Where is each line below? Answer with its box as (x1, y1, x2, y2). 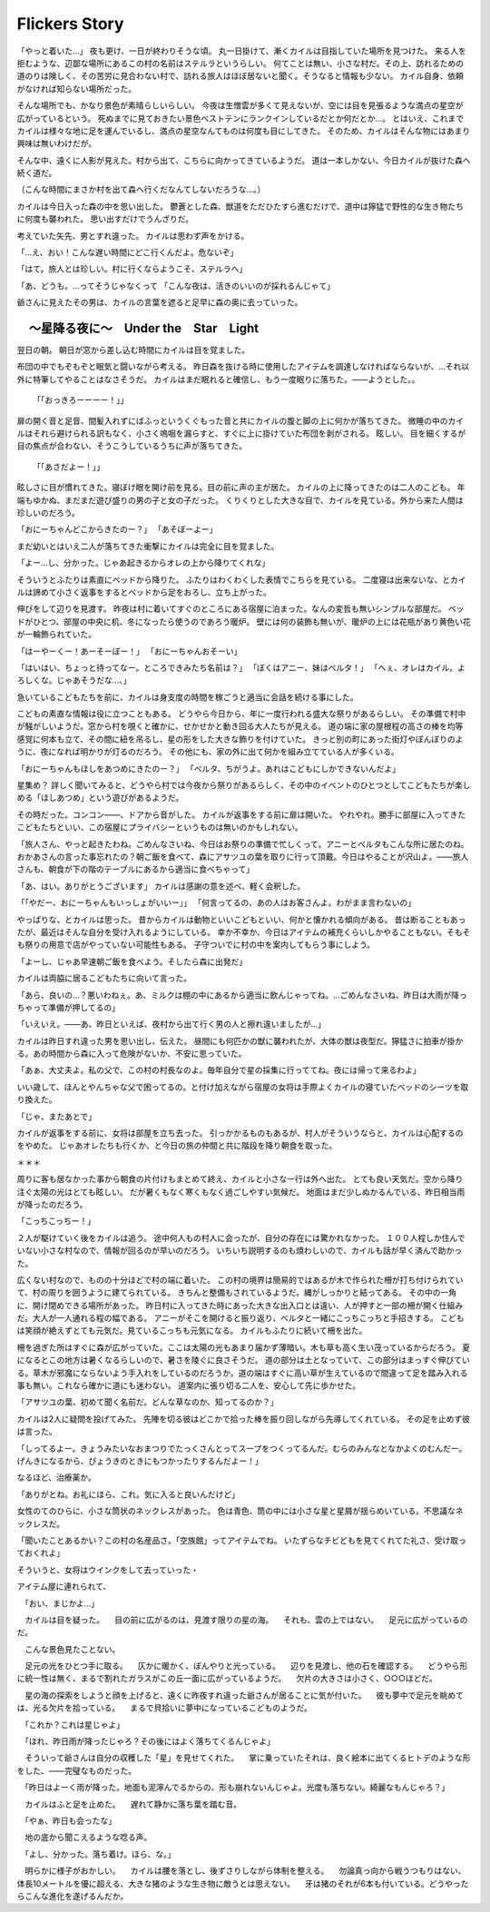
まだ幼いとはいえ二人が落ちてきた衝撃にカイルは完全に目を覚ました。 (16, 540, 279, 551)
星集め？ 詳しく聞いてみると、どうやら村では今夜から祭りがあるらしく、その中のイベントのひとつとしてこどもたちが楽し (16, 780, 471, 791)
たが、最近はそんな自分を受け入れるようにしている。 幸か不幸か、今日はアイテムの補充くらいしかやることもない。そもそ (16, 926, 471, 937)
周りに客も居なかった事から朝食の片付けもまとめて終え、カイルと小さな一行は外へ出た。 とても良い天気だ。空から (16, 1174, 448, 1185)
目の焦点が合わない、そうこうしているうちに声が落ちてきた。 (16, 440, 248, 451)
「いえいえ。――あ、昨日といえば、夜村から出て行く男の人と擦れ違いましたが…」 (16, 1019, 327, 1030)
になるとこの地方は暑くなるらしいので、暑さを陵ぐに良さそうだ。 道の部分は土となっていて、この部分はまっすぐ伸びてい (16, 1355, 471, 1365)
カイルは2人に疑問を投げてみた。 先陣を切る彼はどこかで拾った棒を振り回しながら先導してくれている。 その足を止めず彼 (16, 1413, 471, 1424)
